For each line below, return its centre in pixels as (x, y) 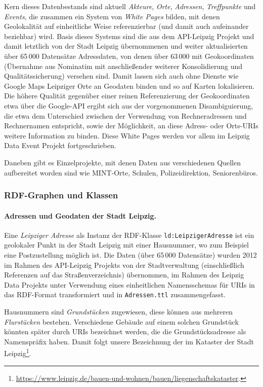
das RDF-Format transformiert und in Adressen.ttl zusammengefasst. (115, 294)
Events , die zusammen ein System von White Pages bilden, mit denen (112, 16)
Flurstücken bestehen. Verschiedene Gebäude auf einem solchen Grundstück (121, 321)
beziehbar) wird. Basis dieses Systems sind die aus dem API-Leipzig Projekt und (129, 36)
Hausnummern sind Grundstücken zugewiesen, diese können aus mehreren (118, 312)
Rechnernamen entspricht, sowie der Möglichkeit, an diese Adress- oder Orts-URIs (131, 126)
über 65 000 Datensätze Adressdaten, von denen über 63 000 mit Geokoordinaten (129, 56)
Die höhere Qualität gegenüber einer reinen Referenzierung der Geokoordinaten (127, 96)
